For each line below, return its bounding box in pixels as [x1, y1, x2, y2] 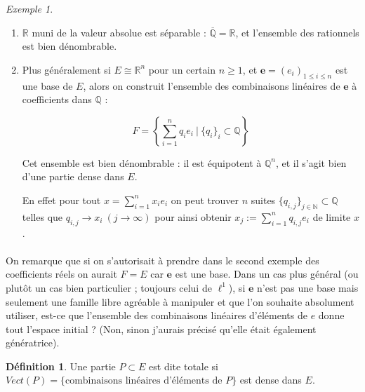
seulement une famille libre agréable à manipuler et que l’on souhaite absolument [6, 294, 354, 309]
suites [251, 192, 276, 207]
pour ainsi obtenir [154, 209, 232, 224]
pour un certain [148, 62, 216, 76]
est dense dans [239, 372, 302, 387]
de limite [312, 209, 351, 224]
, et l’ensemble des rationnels [235, 25, 359, 39]
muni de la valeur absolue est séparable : [32, 25, 206, 39]
